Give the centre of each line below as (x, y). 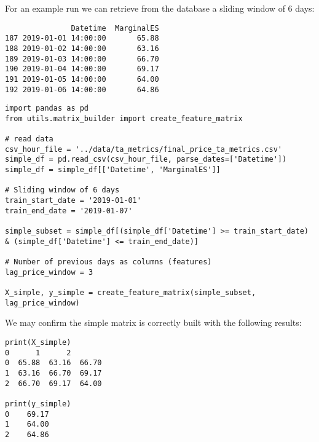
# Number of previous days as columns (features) (108, 262)
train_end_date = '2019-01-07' (69, 211)
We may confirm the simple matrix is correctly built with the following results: (153, 322)
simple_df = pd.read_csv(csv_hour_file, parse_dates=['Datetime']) (146, 160)
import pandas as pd (47, 109)
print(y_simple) (38, 404)
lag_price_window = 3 (49, 272)
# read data (29, 139)
